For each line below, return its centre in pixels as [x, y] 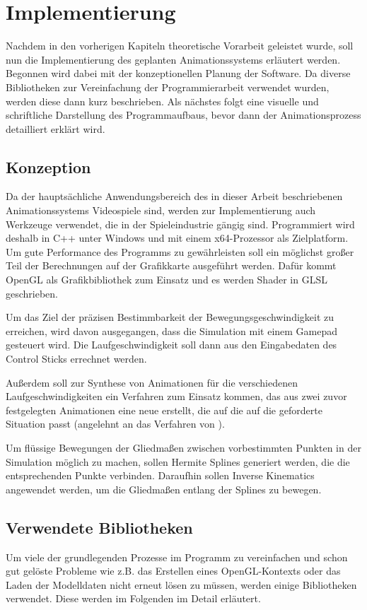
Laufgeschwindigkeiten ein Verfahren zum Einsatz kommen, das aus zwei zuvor [176, 396]
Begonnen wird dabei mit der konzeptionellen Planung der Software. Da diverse [178, 73]
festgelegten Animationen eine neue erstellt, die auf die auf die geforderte [164, 410]
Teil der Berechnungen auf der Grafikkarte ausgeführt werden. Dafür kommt [171, 265]
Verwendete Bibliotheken [99, 527]
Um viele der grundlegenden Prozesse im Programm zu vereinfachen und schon [177, 557]
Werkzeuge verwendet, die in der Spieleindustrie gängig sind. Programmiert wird [180, 224]
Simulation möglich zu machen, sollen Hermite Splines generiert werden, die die [178, 461]
